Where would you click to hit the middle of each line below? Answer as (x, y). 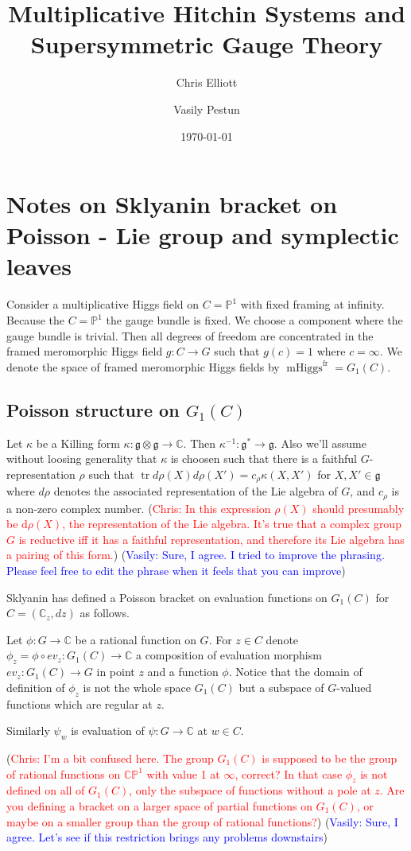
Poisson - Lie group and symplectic (203, 235)
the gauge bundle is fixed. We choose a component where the (254, 320)
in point (116, 672)
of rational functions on (64, 773)
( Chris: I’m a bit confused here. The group (110, 758)
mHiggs (304, 368)
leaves (39, 266)
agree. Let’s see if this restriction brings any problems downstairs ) (167, 837)
